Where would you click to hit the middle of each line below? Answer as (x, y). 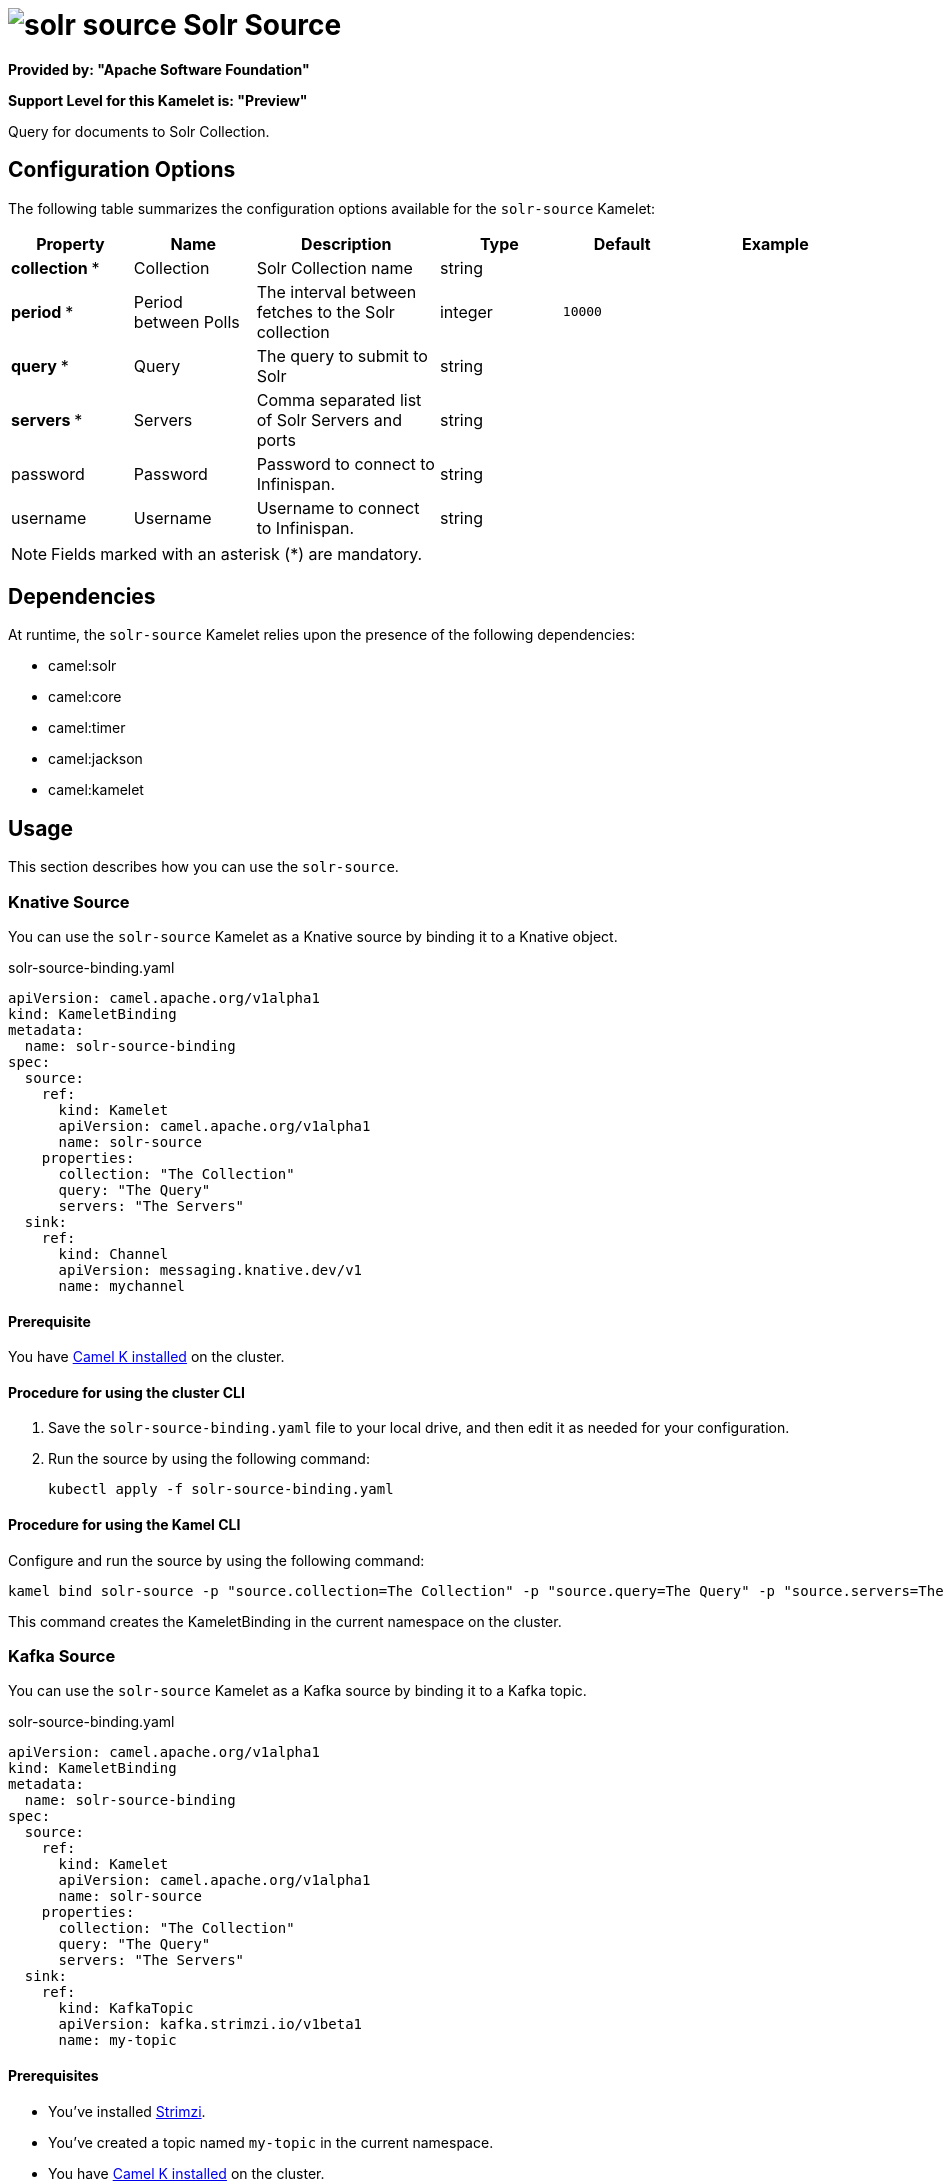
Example (775, 243)
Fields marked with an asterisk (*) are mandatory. (237, 553)
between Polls (186, 321)
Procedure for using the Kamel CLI (124, 1525)
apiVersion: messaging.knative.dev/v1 (210, 1270)
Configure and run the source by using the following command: (216, 1560)
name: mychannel (122, 1286)
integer (466, 311)
